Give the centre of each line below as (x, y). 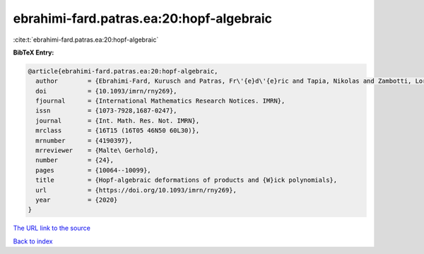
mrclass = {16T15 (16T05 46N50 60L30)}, (118, 131)
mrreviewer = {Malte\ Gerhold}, (97, 151)
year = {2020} (77, 200)
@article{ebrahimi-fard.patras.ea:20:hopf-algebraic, (123, 71)
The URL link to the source (52, 228)
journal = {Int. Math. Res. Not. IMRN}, (118, 121)
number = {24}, (75, 160)
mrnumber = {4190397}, (84, 140)
